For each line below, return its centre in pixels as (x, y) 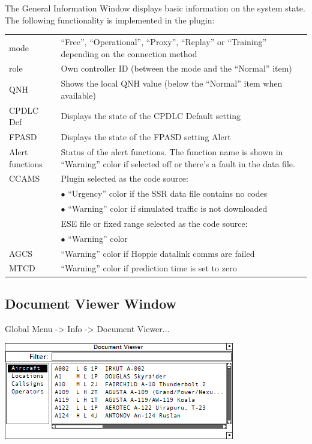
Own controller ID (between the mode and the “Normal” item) (176, 68)
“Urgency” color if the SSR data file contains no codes (168, 193)
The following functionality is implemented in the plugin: (110, 20)
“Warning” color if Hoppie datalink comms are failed (158, 253)
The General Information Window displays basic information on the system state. (155, 8)
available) (78, 95)
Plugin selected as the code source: (124, 178)
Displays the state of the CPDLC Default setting (151, 116)
